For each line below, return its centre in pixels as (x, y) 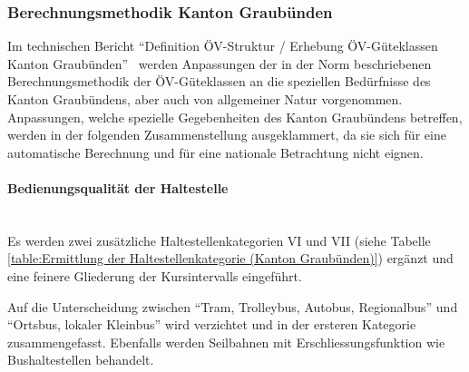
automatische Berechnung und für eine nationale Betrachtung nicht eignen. (215, 152)
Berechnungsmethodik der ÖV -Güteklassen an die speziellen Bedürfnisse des (219, 81)
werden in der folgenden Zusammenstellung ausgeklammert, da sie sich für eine (227, 135)
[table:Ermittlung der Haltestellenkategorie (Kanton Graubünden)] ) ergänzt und (230, 258)
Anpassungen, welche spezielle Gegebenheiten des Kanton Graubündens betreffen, (235, 117)
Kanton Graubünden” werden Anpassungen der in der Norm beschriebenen (220, 63)
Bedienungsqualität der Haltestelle (118, 187)
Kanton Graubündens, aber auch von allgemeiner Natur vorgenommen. (205, 99)
